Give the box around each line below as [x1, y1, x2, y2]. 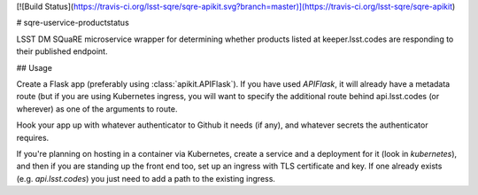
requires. [16, 132, 50, 143]
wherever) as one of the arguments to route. [16, 103, 178, 114]
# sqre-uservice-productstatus [16, 18, 130, 28]
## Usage [16, 62, 53, 73]
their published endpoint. [16, 46, 108, 57]
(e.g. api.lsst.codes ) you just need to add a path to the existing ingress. [16, 173, 276, 183]
